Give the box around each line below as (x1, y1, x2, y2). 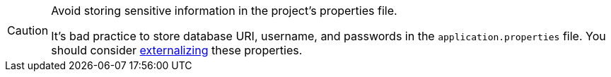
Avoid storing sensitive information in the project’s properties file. (51, 4, 397, 18)
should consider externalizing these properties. (51, 43, 303, 57)
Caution (7, 23, 49, 37)
